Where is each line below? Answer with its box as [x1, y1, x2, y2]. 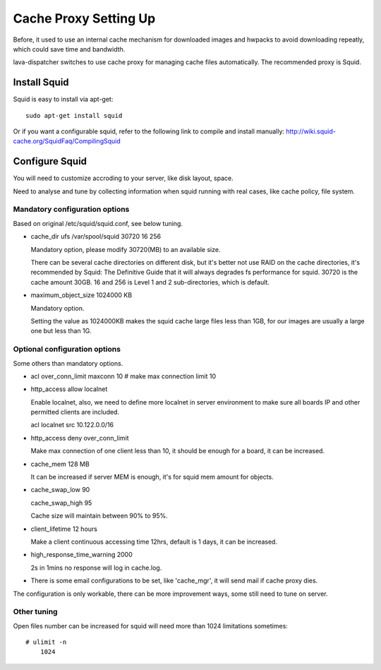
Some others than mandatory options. [13, 359, 123, 367]
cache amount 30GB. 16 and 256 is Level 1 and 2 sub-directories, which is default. [30, 277, 270, 286]
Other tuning [13, 607, 58, 617]
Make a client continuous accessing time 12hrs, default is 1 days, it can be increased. [30, 537, 278, 546]
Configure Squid [13, 155, 87, 167]
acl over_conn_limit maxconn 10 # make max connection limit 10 [30, 371, 217, 381]
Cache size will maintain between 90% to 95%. [30, 512, 169, 520]
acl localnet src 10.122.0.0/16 [30, 421, 114, 429]
